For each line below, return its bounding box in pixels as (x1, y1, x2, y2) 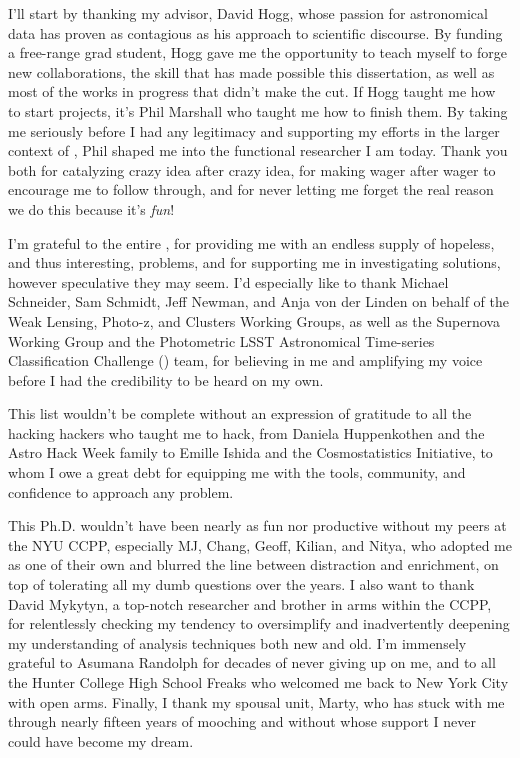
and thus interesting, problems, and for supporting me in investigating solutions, (8, 252, 501, 273)
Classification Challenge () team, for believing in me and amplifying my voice (8, 350, 483, 371)
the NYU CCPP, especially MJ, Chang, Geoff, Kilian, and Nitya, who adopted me (8, 534, 512, 555)
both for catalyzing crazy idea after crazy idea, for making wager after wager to (8, 159, 496, 180)
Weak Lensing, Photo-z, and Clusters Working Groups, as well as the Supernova (8, 310, 500, 331)
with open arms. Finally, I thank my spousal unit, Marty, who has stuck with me (8, 691, 505, 712)
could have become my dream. (8, 730, 194, 751)
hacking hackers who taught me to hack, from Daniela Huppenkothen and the (8, 422, 485, 443)
